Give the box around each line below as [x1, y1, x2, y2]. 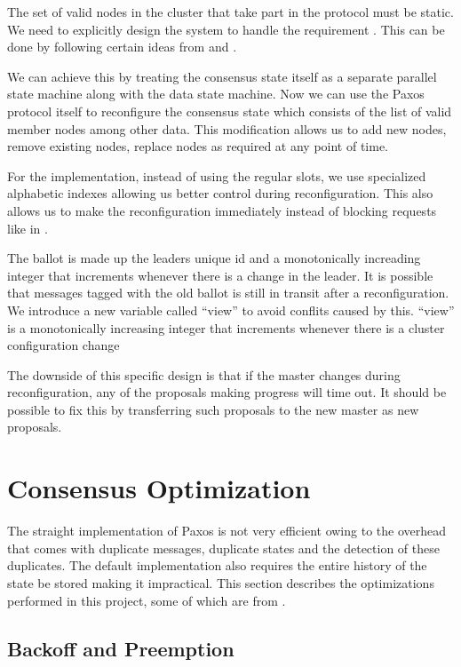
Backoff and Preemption [7, 634, 234, 662]
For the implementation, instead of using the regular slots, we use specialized [7, 166, 426, 185]
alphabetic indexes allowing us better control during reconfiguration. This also [7, 184, 433, 202]
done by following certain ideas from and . [7, 37, 237, 56]
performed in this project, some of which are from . [7, 591, 286, 609]
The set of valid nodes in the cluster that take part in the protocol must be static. [7, 3, 454, 20]
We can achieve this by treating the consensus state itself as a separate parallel [7, 67, 437, 85]
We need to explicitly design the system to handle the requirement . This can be [7, 20, 445, 38]
